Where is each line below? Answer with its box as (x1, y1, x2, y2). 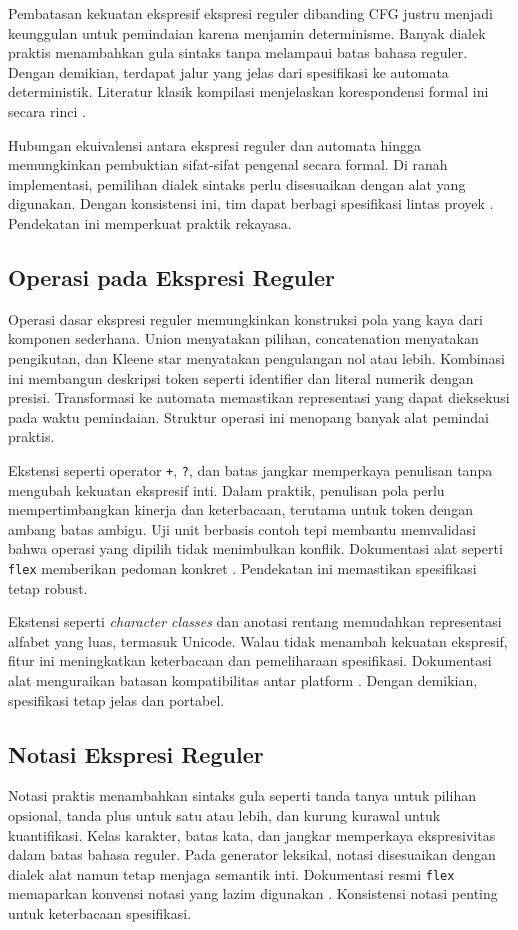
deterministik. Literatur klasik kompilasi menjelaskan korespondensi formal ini (8, 81, 489, 102)
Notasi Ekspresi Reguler (8, 738, 264, 769)
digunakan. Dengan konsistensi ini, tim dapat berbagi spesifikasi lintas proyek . (8, 193, 494, 214)
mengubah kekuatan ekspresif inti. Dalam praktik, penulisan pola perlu (8, 479, 445, 500)
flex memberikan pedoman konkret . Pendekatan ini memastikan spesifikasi (8, 557, 477, 578)
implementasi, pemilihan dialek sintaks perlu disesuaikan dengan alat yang (8, 173, 466, 194)
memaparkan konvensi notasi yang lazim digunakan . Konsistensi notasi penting (8, 883, 498, 904)
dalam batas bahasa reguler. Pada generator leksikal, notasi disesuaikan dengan (8, 844, 496, 865)
